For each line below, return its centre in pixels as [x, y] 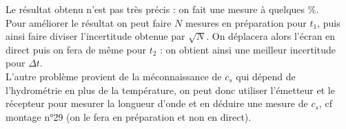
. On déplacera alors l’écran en [271, 36]
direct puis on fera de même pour [76, 49]
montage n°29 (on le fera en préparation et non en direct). [129, 116]
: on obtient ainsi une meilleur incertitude [248, 49]
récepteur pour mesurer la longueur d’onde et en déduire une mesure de [157, 103]
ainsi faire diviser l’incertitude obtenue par [95, 36]
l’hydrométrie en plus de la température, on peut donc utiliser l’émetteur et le [170, 90]
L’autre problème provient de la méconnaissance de [114, 76]
